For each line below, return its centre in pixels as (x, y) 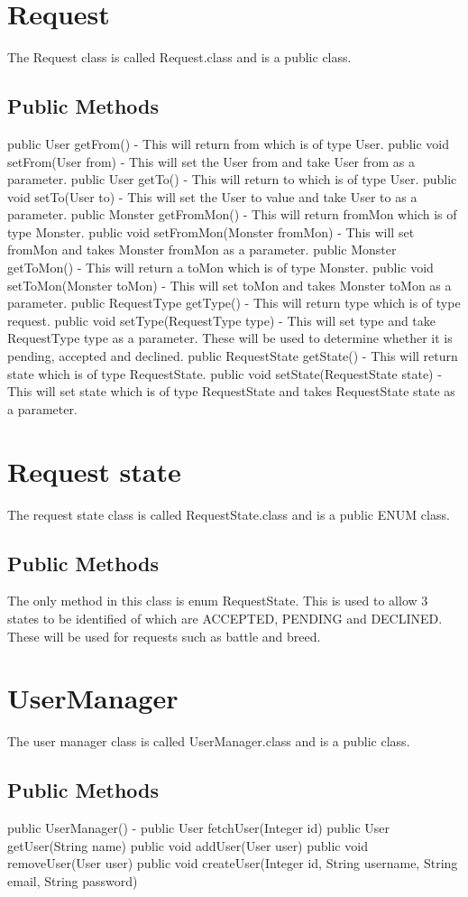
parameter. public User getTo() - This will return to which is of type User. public (232, 179)
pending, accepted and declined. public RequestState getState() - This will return (233, 356)
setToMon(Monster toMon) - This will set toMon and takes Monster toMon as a (229, 285)
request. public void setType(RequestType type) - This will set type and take (222, 320)
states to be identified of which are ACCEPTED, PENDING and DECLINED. (225, 618)
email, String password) (73, 880)
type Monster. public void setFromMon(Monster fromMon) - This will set (211, 231)
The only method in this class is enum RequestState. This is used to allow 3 (218, 601)
